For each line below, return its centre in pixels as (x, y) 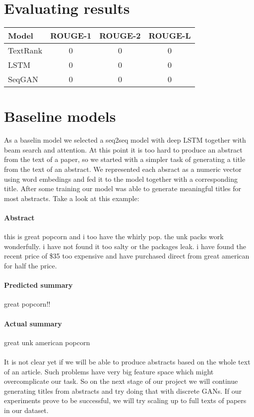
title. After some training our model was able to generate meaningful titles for (123, 188)
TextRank (25, 51)
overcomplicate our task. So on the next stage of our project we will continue (121, 381)
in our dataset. (26, 410)
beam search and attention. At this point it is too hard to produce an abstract (123, 149)
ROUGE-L (170, 36)
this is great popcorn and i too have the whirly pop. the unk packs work (114, 236)
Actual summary (33, 323)
